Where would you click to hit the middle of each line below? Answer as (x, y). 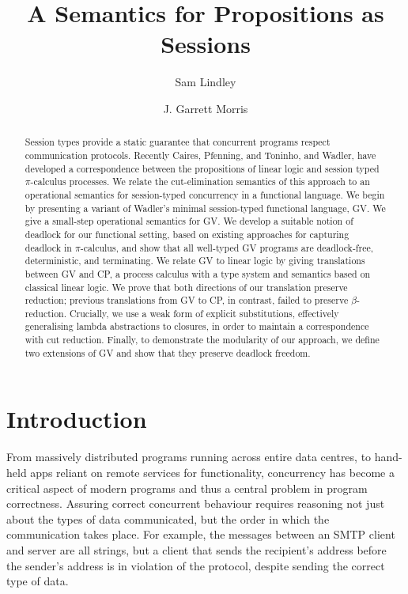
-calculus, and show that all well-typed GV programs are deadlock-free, (227, 247)
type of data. (38, 581)
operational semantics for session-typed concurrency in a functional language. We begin (205, 194)
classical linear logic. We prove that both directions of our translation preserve (186, 287)
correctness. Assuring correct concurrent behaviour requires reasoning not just (196, 503)
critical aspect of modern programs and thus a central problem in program (187, 488)
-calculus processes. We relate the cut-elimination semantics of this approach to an (200, 182)
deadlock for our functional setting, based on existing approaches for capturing (187, 234)
